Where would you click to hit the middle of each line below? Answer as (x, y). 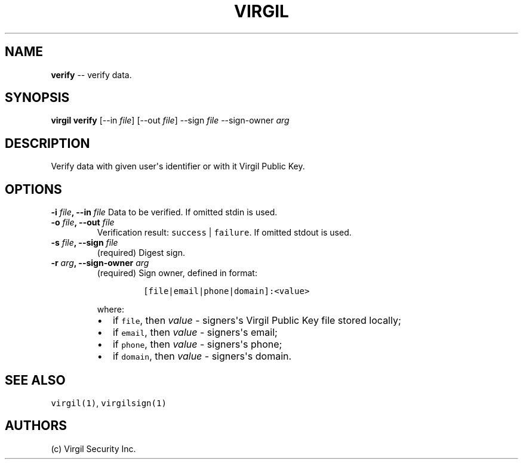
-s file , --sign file (84, 243)
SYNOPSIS (37, 98)
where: (110, 310)
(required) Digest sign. (141, 253)
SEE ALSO (35, 380)
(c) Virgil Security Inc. (93, 448)
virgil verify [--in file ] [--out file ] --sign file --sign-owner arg (170, 120)
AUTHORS (36, 426)
